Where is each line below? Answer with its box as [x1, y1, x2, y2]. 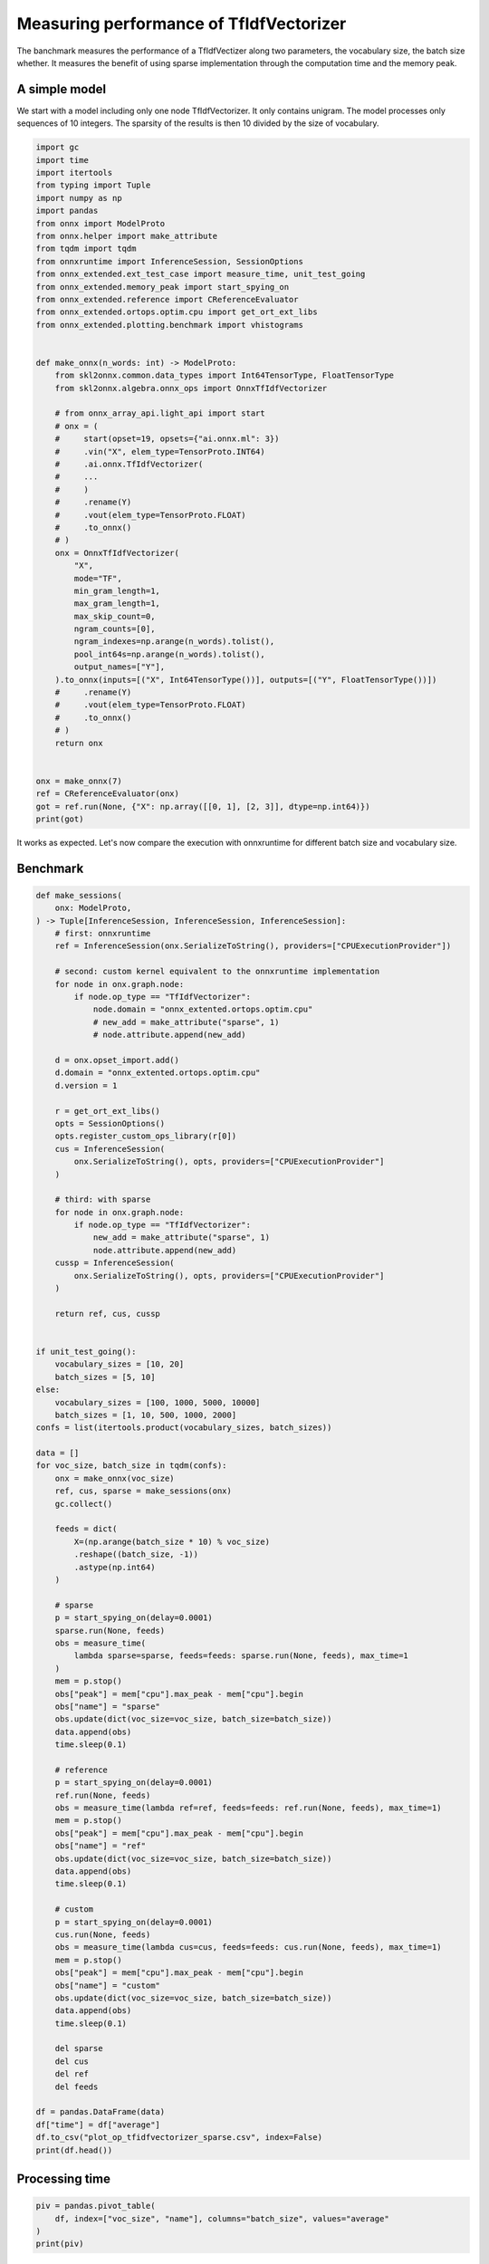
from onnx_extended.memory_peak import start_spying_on [35, 282, 290, 292]
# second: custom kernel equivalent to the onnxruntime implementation [54, 966, 380, 977]
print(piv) [35, 2239, 84, 2250]
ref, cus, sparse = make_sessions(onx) [54, 1486, 233, 1496]
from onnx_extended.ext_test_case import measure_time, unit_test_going [35, 269, 366, 280]
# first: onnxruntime [54, 928, 151, 939]
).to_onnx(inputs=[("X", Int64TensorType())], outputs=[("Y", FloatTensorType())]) [54, 675, 437, 685]
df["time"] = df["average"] [35, 2119, 160, 2130]
